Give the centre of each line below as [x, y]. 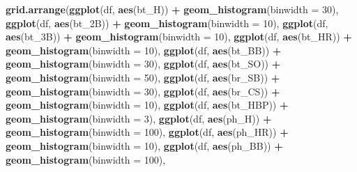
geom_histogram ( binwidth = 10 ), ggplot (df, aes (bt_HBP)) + [147, 105]
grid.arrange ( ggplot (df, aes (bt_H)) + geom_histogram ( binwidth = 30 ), [172, 9]
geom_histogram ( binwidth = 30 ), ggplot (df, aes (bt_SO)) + [143, 64]
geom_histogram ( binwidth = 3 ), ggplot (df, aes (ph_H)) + [139, 118]
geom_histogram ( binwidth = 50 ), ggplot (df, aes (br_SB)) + [143, 77]
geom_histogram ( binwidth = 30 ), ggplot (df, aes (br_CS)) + [143, 91]
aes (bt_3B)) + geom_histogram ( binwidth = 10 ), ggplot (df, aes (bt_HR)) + [179, 37]
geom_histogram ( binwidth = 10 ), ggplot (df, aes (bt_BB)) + [144, 50]
